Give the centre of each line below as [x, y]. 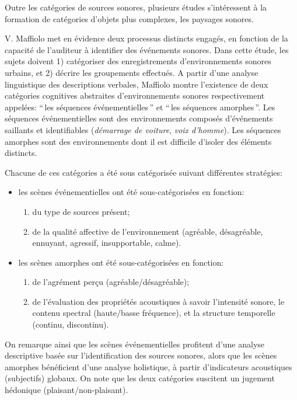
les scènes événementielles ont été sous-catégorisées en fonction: [131, 192]
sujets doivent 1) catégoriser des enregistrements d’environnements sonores [138, 61]
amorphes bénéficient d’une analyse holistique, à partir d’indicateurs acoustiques [148, 366]
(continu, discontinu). [71, 324]
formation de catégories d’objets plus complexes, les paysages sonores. [129, 18]
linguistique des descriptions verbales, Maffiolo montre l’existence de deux [137, 84]
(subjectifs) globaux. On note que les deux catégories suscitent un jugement [140, 378]
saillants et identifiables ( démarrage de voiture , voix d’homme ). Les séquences [143, 129]
